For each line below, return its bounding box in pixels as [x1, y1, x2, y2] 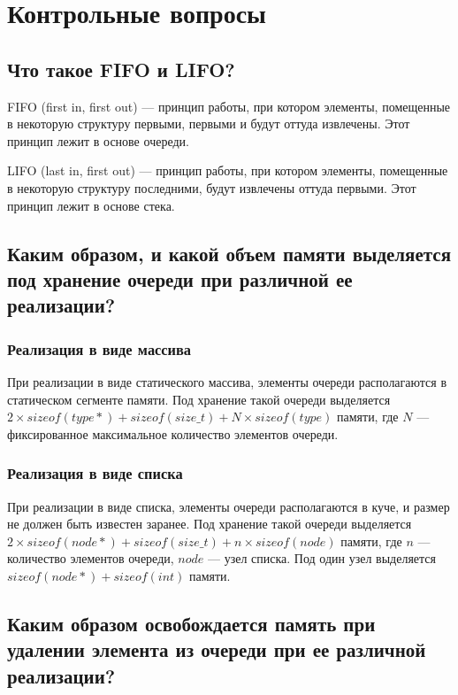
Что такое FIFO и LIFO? [7, 55, 235, 82]
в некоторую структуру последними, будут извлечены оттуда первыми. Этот [7, 178, 416, 197]
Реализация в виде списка [7, 462, 183, 484]
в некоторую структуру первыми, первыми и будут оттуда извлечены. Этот [7, 114, 410, 133]
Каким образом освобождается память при [7, 609, 376, 637]
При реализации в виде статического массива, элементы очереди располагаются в [7, 372, 447, 390]
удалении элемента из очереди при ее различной [7, 636, 426, 663]
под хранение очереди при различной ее [7, 265, 353, 292]
